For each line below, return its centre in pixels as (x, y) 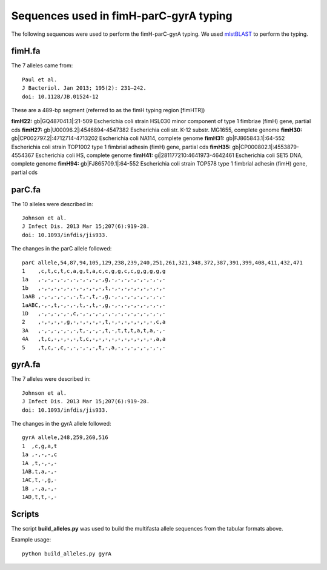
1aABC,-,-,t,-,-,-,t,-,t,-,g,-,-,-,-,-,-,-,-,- (94, 305)
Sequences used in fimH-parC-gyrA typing (122, 16)
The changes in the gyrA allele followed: (61, 423)
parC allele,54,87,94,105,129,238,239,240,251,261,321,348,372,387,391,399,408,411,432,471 (162, 263)
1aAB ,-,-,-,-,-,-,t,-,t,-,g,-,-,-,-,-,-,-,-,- (94, 297)
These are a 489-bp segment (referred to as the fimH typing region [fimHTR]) (108, 110)
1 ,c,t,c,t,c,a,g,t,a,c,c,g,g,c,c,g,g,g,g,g (94, 271)
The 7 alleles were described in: (51, 379)
